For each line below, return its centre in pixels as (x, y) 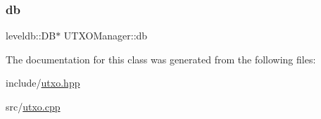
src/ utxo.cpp (33, 106)
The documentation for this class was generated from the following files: (161, 59)
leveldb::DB (31, 36)
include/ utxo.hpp (43, 83)
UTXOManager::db (106, 36)
